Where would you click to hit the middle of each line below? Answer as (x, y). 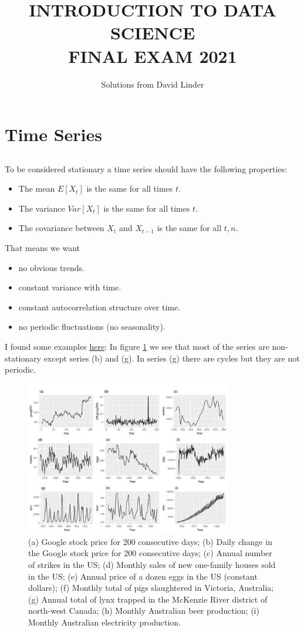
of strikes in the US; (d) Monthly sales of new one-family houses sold (152, 564)
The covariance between (61, 228)
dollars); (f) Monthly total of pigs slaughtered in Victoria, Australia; (151, 588)
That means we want (42, 248)
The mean (37, 188)
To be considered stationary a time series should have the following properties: (146, 168)
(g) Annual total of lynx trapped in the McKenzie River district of (148, 599)
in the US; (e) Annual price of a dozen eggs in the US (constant (143, 576)
